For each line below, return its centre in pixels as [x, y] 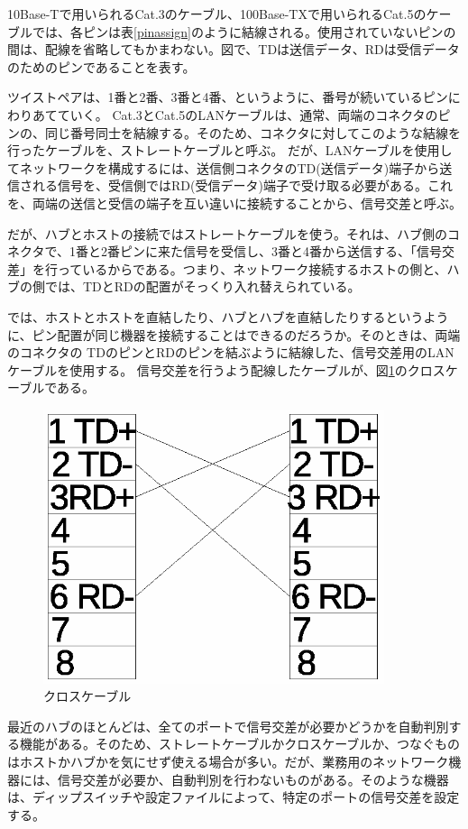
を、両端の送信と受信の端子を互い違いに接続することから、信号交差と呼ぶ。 [234, 203]
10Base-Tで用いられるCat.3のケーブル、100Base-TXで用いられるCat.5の [217, 14]
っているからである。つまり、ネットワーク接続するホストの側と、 [252, 268]
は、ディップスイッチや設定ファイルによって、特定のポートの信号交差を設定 [234, 797]
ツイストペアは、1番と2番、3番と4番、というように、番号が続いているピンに [234, 97]
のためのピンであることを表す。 [101, 66]
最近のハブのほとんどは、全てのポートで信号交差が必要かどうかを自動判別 [228, 726]
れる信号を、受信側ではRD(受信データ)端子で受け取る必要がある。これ [242, 185]
